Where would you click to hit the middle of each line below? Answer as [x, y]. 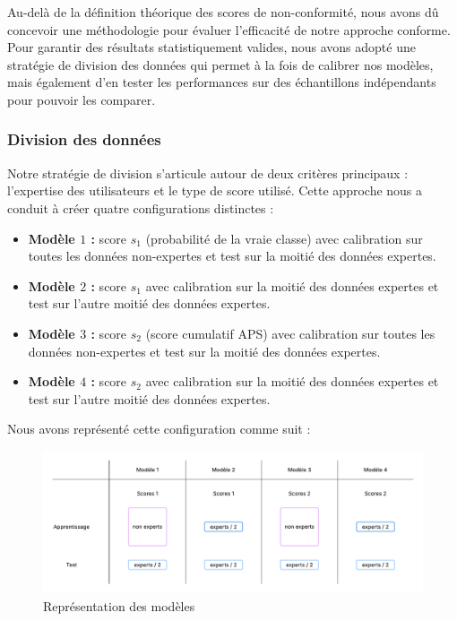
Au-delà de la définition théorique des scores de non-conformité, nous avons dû [223, 12]
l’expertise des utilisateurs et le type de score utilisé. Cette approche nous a [215, 190]
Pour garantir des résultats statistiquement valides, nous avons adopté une [211, 47]
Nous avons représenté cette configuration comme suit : [159, 429]
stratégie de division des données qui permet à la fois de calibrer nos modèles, [220, 64]
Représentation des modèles [119, 605]
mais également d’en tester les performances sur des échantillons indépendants [222, 82]
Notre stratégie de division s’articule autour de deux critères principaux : [208, 172]
